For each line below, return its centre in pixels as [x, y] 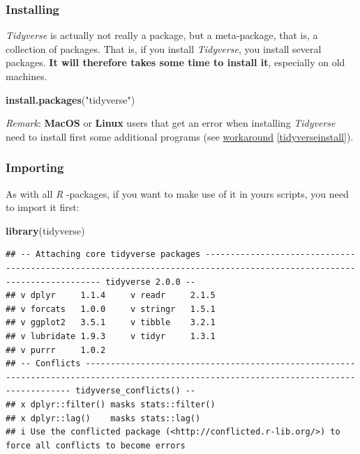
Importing [35, 167]
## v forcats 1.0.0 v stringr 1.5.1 [111, 309]
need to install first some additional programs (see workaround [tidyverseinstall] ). [180, 136]
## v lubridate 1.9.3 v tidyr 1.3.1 [111, 336]
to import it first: [43, 207]
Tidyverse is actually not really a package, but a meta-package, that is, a [162, 35]
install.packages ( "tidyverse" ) [70, 99]
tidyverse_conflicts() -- [136, 391]
